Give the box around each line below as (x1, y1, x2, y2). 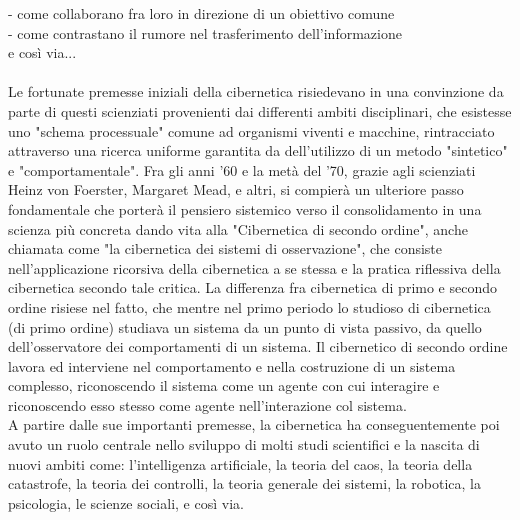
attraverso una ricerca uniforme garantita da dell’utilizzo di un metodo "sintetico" (8, 140, 508, 161)
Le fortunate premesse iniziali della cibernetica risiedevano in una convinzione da (8, 81, 504, 102)
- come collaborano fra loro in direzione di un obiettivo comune (8, 3, 395, 23)
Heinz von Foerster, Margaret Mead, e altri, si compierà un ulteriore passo (8, 179, 464, 200)
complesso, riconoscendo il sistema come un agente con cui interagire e (8, 375, 440, 396)
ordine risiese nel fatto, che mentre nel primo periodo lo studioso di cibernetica (8, 296, 491, 317)
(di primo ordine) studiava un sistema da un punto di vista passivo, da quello (8, 316, 482, 337)
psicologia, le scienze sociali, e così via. (8, 492, 244, 513)
